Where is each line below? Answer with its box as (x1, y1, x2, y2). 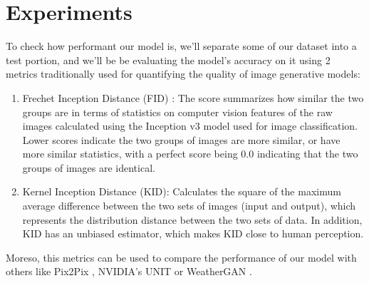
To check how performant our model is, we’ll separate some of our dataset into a (6, 38, 357, 53)
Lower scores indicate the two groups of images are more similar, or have (22, 132, 341, 147)
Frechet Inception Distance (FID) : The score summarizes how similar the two (22, 90, 364, 105)
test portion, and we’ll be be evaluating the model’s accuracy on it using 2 (6, 52, 331, 67)
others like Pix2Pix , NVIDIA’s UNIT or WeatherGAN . (6, 264, 252, 279)
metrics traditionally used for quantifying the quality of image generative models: (6, 66, 360, 81)
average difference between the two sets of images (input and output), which (22, 198, 356, 213)
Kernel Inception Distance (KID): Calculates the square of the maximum (22, 184, 341, 199)
